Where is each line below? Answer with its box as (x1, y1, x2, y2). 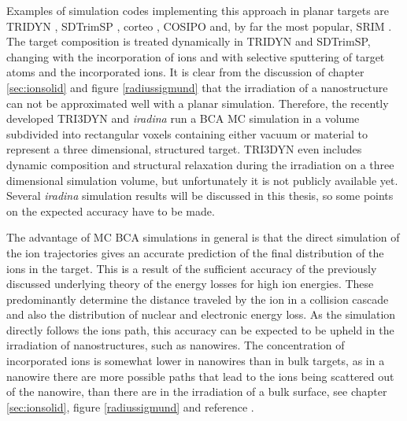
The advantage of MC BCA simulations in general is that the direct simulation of (6, 229, 400, 246)
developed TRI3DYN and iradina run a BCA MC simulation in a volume (6, 110, 360, 127)
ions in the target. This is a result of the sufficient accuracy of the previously (6, 260, 377, 276)
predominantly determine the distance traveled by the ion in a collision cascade (6, 290, 389, 307)
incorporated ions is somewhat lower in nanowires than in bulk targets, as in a (6, 353, 385, 369)
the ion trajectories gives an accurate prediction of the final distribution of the (6, 244, 384, 260)
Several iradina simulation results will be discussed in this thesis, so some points (6, 187, 394, 204)
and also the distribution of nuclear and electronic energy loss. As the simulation (6, 306, 396, 323)
